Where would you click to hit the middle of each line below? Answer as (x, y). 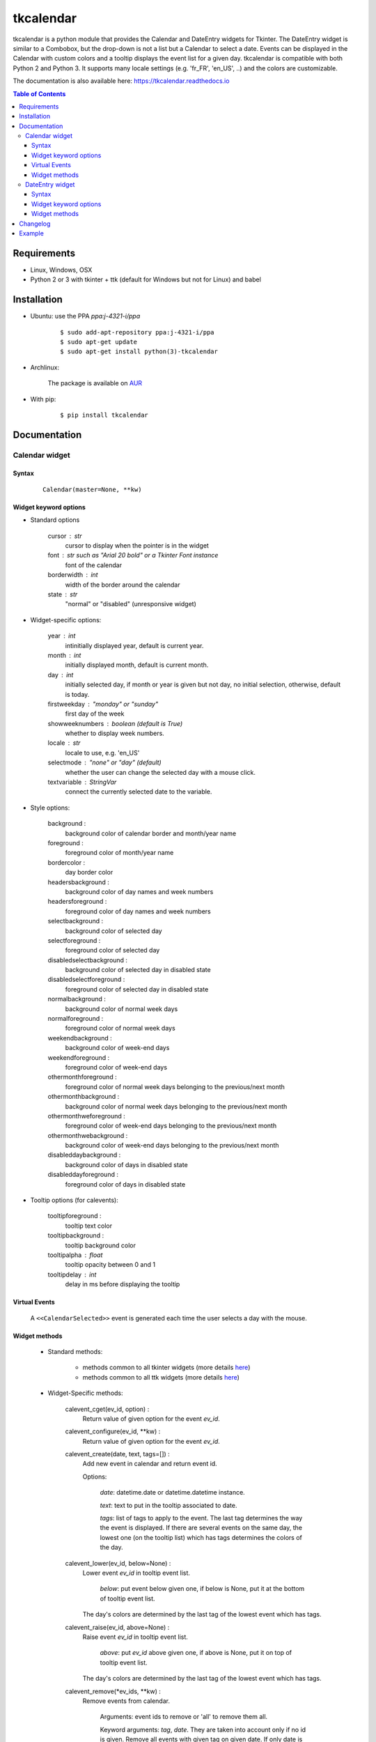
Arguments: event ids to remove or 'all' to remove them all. (184, 1717)
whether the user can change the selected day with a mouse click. (160, 772)
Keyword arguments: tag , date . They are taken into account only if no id (203, 1729)
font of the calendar (93, 565)
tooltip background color (100, 1245)
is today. (77, 694)
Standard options (55, 520)
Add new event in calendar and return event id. (150, 1464)
